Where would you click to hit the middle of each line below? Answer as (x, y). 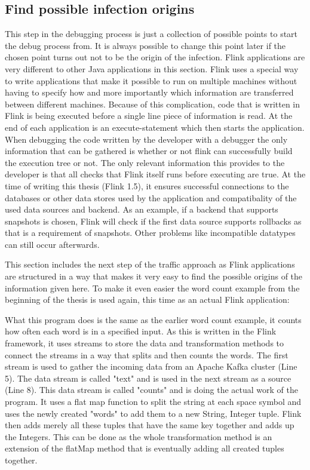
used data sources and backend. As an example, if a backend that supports (142, 209)
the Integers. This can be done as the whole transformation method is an (139, 436)
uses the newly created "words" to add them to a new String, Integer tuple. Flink (153, 413)
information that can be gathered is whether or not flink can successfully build (149, 151)
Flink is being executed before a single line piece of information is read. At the (149, 116)
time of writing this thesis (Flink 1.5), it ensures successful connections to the (147, 185)
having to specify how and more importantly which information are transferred (149, 92)
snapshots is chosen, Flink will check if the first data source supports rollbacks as (153, 221)
